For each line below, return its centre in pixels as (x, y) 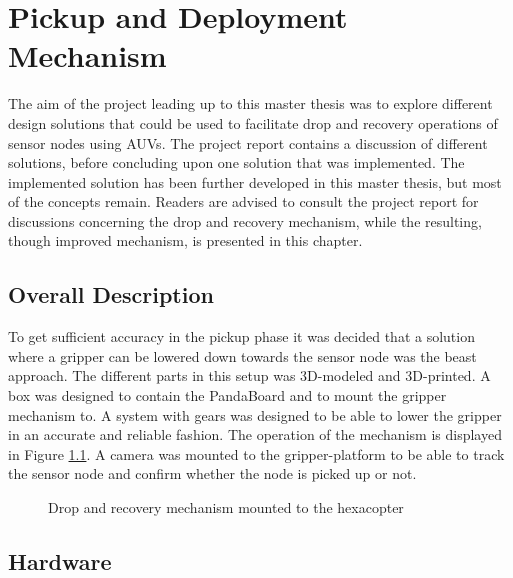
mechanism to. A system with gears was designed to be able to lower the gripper (255, 414)
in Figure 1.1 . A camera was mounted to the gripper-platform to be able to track (256, 453)
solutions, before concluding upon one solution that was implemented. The (236, 162)
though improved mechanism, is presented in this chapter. (185, 240)
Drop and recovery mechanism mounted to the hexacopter (226, 507)
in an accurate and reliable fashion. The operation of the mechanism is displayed (255, 434)
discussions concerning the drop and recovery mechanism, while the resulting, (245, 220)
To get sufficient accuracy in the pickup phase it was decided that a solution (241, 336)
